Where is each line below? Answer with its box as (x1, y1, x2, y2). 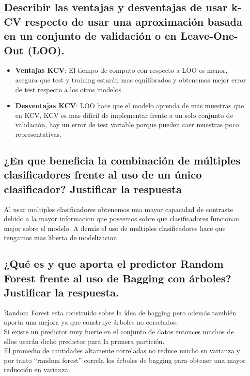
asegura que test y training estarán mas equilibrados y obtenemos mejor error (15, 74, 246, 84)
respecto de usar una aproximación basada (25, 14, 242, 29)
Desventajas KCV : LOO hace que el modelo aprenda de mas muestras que (15, 100, 244, 111)
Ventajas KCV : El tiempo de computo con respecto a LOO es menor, (15, 65, 228, 75)
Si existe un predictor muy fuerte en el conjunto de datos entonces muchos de (4, 327, 234, 337)
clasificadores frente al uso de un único (4, 167, 202, 182)
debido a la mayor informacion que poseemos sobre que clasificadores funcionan (4, 213, 239, 224)
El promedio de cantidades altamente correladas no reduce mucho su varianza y (4, 345, 240, 356)
